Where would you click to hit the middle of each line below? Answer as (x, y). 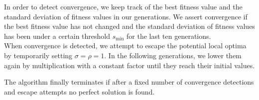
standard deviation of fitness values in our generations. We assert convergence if (126, 16)
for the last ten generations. (169, 36)
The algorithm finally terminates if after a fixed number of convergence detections (129, 82)
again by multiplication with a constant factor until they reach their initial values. (129, 65)
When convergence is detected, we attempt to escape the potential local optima (125, 46)
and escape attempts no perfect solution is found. (79, 91)
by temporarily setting (38, 55)
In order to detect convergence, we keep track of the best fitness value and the (123, 6)
